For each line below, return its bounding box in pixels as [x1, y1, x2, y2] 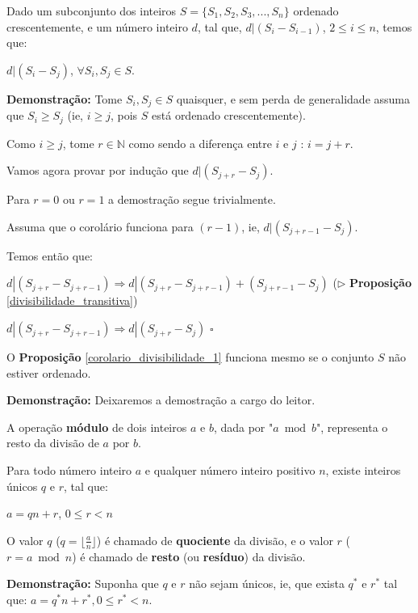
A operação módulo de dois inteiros [6, 418, 187, 435]
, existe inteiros [325, 462, 401, 479]
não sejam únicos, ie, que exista [189, 575, 345, 592]
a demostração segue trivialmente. [108, 191, 276, 208]
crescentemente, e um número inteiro [6, 18, 188, 35]
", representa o [316, 418, 388, 435]
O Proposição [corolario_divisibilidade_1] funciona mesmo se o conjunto [6, 349, 374, 366]
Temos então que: [6, 247, 94, 264]
